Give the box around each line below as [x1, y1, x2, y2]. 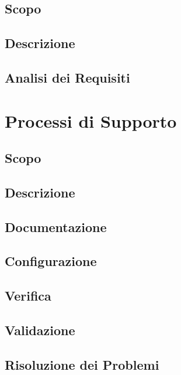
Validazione [5, 321, 75, 339]
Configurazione [5, 252, 97, 270]
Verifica [5, 287, 51, 305]
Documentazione [5, 217, 107, 236]
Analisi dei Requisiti [5, 68, 130, 86]
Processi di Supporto [5, 108, 177, 132]
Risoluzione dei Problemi [5, 355, 159, 373]
